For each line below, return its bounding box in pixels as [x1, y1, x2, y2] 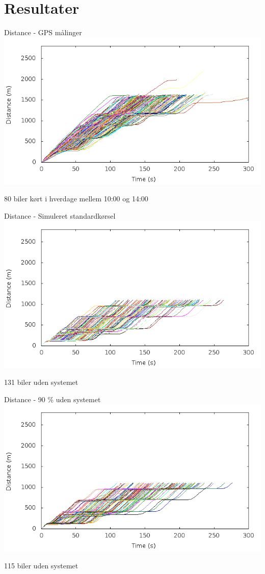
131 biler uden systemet [4, 377, 78, 387]
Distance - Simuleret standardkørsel [4, 210, 116, 221]
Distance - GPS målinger [4, 27, 82, 38]
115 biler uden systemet [4, 560, 78, 570]
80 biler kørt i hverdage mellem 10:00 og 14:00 [4, 193, 148, 204]
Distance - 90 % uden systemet [4, 394, 101, 404]
